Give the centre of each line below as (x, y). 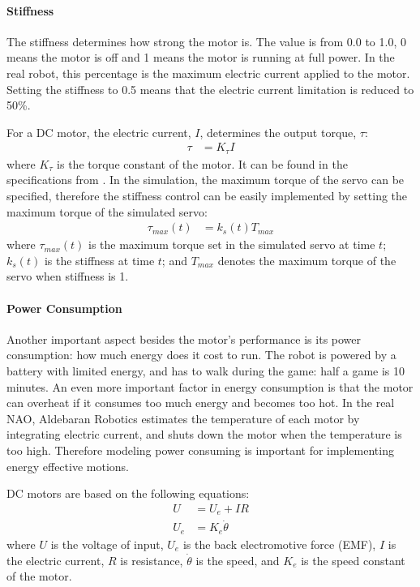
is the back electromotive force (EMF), (279, 544)
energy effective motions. (68, 466)
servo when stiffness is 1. (68, 276)
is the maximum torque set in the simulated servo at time (231, 244)
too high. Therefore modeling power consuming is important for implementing (200, 450)
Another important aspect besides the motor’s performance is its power (184, 338)
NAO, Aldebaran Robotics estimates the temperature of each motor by (183, 418)
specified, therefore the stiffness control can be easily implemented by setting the (207, 196)
